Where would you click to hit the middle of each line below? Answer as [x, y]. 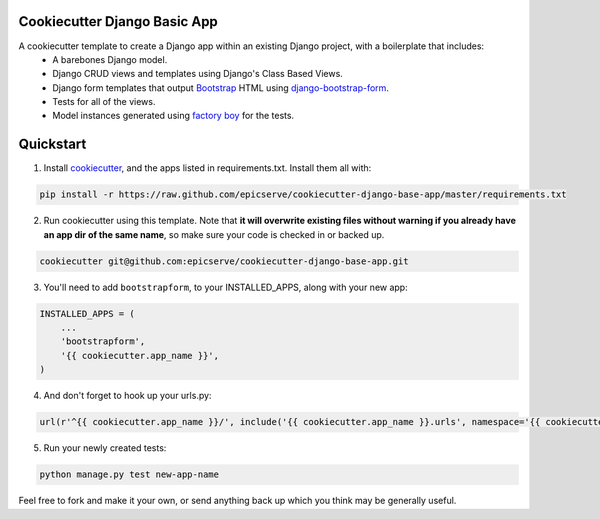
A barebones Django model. [110, 59]
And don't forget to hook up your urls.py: [127, 396]
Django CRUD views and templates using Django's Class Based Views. [198, 74]
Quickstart [52, 144]
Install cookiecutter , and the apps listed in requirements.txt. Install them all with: [207, 168]
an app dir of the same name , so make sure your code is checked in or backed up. [214, 234]
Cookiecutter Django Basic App [118, 21]
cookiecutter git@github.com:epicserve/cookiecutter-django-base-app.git [224, 261]
